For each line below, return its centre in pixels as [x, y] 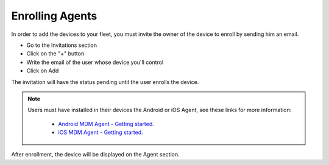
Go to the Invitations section [62, 45]
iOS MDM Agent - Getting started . [101, 132]
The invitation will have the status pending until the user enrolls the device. [105, 82]
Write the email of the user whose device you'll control [95, 62]
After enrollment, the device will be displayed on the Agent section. [95, 155]
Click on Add [43, 71]
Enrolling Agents [54, 16]
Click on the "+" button [55, 54]
